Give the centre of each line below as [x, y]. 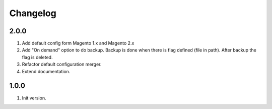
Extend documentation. [46, 71]
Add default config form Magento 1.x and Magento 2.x [78, 43]
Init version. [34, 98]
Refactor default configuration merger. [62, 64]
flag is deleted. [37, 57]
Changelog [33, 13]
